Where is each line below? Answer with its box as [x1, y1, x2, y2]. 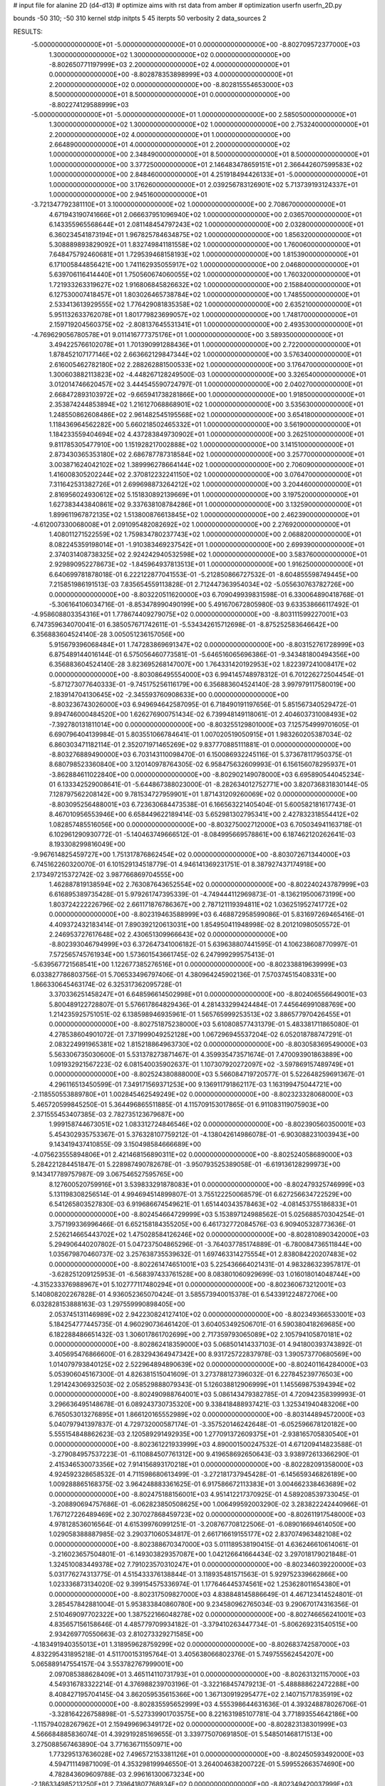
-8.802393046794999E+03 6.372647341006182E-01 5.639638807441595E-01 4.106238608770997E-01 [48, 940, 358, 949]
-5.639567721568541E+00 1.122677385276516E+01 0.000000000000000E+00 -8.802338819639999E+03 [31, 960, 347, 969]
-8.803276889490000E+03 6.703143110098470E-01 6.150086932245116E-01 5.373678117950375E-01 [48, 750, 352, 759]
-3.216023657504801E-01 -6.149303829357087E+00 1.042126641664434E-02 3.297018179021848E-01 [48, 1550, 356, 1559]
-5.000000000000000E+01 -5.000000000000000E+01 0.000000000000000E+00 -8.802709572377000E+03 [31, 40, 360, 49]
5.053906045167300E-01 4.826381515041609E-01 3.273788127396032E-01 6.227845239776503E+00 [48, 1370, 353, 1379]
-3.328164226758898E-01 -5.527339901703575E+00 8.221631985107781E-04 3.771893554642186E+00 [48, 1710, 359, 1718]
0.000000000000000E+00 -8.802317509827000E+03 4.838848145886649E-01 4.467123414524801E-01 [48, 1590, 363, 1598]
